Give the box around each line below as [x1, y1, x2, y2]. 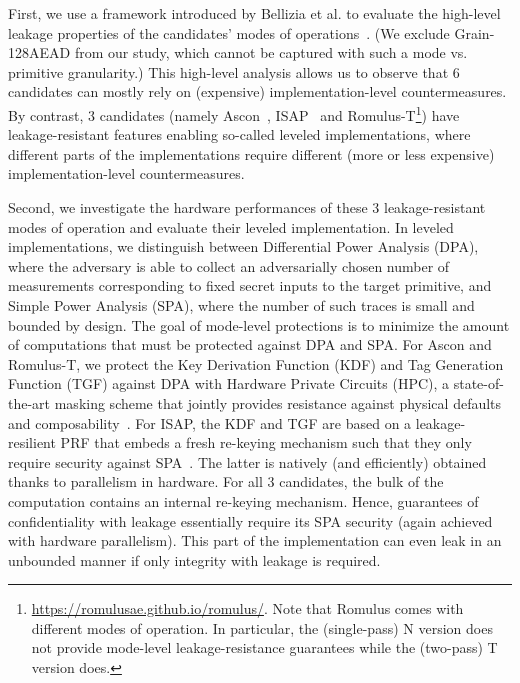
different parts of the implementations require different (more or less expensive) [8, 143, 495, 164]
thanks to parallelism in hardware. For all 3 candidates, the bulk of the [8, 471, 444, 492]
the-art [8, 392, 51, 413]
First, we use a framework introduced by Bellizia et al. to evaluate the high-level [8, 3, 501, 23]
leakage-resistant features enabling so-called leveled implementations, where [8, 124, 471, 145]
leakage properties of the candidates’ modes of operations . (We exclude [8, 22, 450, 43]
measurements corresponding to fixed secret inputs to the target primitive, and [8, 275, 492, 296]
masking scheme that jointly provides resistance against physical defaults [54, 392, 502, 413]
